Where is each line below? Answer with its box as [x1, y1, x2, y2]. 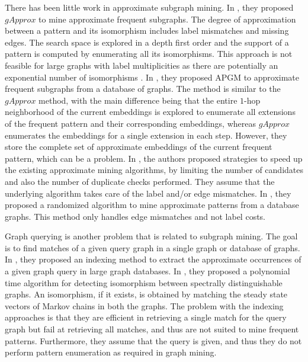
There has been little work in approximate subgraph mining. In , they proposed [5, 1, 294, 13]
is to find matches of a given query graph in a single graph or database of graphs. [5, 241, 300, 254]
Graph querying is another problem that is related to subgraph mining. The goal [5, 230, 298, 242]
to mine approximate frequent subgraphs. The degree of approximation [38, 12, 296, 25]
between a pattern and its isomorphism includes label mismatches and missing [5, 24, 289, 37]
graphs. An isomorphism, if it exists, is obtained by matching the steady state [5, 288, 288, 300]
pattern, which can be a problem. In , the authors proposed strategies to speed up [5, 152, 303, 164]
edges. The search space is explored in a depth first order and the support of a [5, 36, 289, 48]
